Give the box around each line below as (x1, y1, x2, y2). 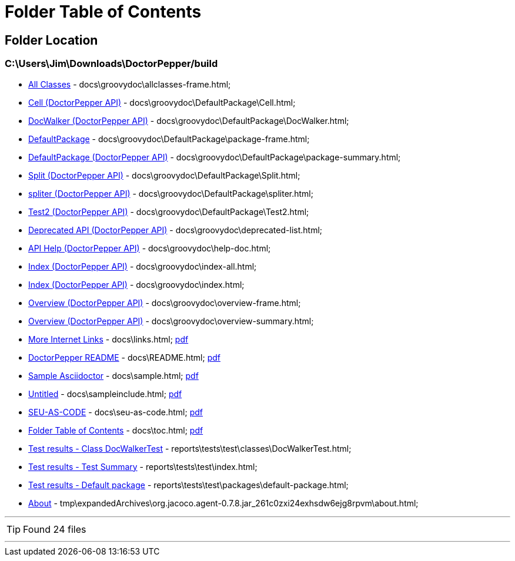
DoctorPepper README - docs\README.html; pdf (28, 352, 220, 362)
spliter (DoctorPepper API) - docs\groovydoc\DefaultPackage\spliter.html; (28, 188, 313, 199)
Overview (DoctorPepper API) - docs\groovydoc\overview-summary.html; (28, 315, 314, 326)
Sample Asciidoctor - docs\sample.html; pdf (28, 370, 199, 381)
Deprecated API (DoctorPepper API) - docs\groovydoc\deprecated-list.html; (28, 224, 323, 235)
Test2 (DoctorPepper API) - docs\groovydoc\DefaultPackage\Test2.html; (28, 206, 309, 217)
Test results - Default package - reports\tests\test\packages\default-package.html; (28, 479, 349, 490)
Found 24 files (23, 523, 86, 535)
